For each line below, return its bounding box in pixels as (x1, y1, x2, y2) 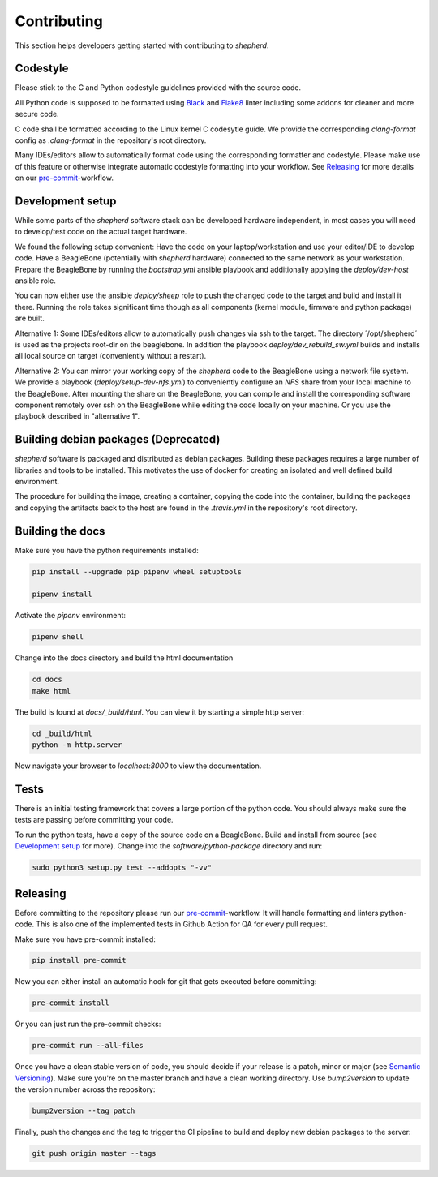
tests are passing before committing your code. (15, 815, 174, 825)
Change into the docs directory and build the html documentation (15, 653, 234, 663)
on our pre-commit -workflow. (15, 173, 114, 183)
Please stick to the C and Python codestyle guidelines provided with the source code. (15, 83, 302, 92)
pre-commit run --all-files (32, 1041, 144, 1050)
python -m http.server (32, 741, 122, 750)
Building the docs (15, 524, 105, 538)
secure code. (15, 110, 60, 119)
